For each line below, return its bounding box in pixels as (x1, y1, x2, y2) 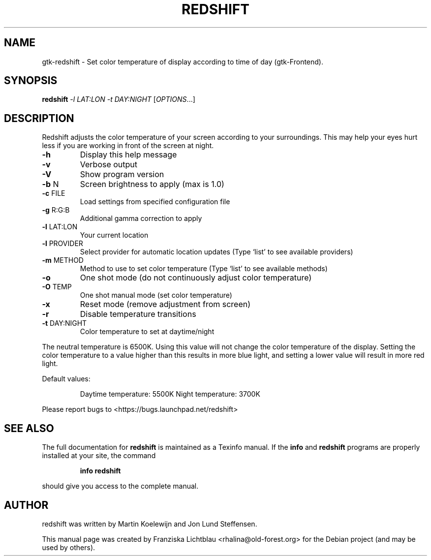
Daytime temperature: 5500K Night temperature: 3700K (80, 390, 260, 399)
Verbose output (80, 159, 138, 170)
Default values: (42, 374, 91, 383)
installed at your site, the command (42, 451, 156, 460)
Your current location (80, 231, 149, 240)
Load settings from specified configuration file (80, 197, 230, 206)
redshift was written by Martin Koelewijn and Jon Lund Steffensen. (42, 519, 257, 528)
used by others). (42, 543, 95, 552)
